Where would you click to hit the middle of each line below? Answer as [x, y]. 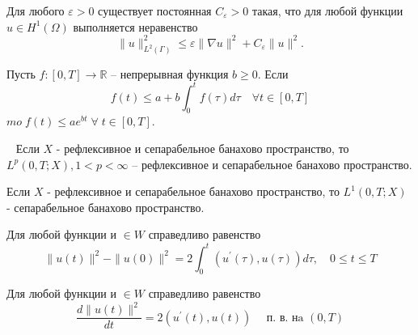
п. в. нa [285, 318]
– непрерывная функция [170, 73]
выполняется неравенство [135, 26]
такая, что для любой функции [327, 11]
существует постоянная [155, 11]
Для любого [36, 11]
